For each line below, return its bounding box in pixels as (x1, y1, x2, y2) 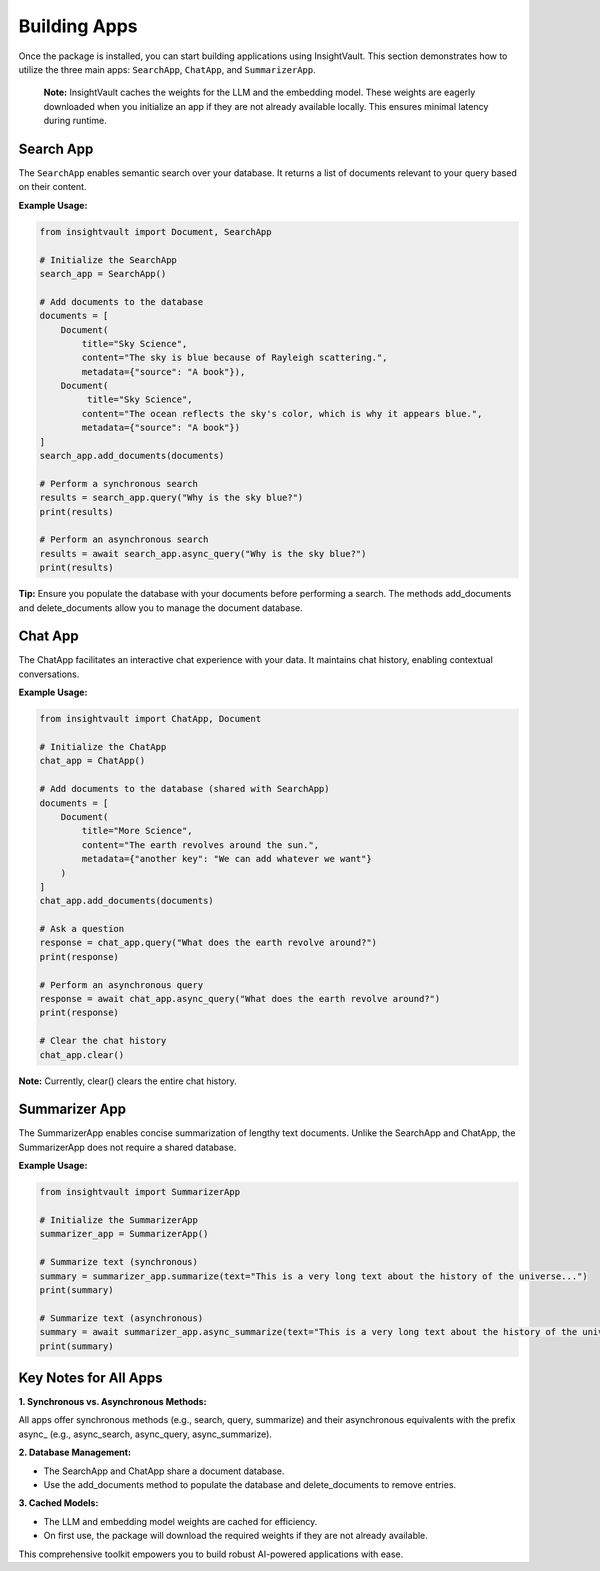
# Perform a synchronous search (39, 478, 199, 489)
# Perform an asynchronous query (39, 979, 204, 990)
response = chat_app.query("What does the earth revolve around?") (39, 937, 378, 949)
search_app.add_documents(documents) (39, 450, 225, 462)
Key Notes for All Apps (18, 1369, 163, 1386)
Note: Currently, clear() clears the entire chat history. (18, 1075, 237, 1087)
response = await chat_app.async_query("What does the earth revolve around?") (39, 993, 441, 1005)
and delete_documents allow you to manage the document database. (18, 601, 304, 614)
